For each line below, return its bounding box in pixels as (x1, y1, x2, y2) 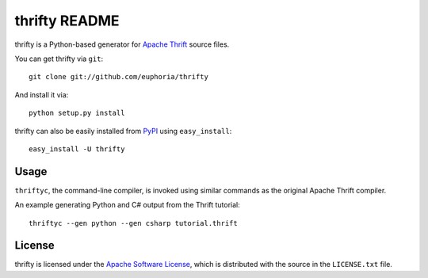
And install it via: (14, 89, 69, 99)
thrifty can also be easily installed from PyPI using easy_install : (14, 126, 232, 135)
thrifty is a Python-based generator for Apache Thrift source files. (14, 40, 230, 49)
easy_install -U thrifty (29, 144, 125, 154)
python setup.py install (29, 109, 125, 118)
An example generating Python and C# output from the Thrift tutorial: (14, 200, 241, 210)
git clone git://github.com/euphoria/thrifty (29, 72, 209, 82)
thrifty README (14, 12, 120, 29)
